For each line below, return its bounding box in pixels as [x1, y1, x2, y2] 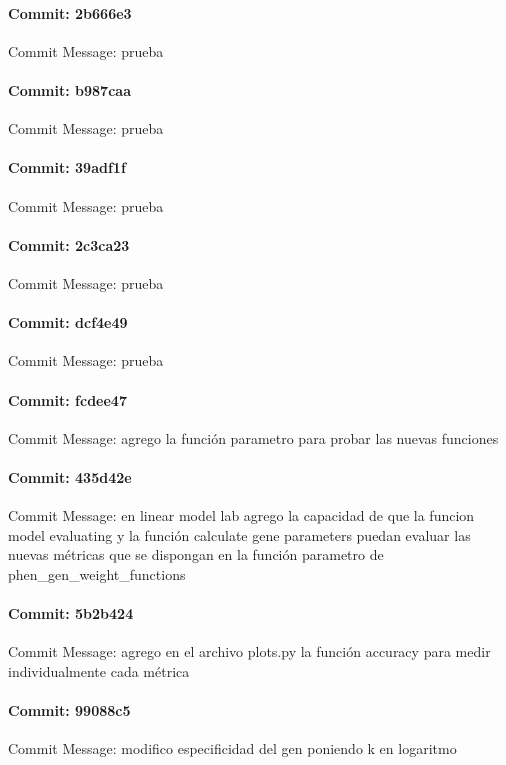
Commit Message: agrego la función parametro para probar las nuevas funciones [8, 427, 499, 448]
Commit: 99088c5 [8, 700, 131, 721]
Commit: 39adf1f [8, 157, 126, 178]
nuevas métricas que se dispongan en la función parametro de [8, 544, 384, 565]
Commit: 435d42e [8, 466, 132, 487]
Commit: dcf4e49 [8, 312, 128, 333]
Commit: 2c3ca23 [8, 234, 130, 255]
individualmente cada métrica [8, 660, 190, 681]
